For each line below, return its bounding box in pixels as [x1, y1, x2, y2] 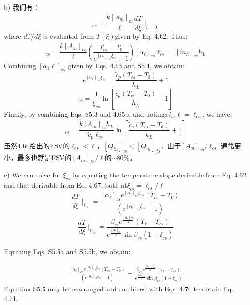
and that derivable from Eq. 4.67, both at [4, 180, 127, 190]
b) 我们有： [4, 2, 40, 12]
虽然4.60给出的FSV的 [4, 140, 70, 150]
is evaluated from [43, 31, 94, 41]
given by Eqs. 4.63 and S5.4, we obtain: [68, 60, 185, 70]
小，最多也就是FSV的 [4, 152, 72, 162]
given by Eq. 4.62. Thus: [115, 31, 188, 41]
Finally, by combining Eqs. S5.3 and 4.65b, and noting [4, 109, 165, 119]
